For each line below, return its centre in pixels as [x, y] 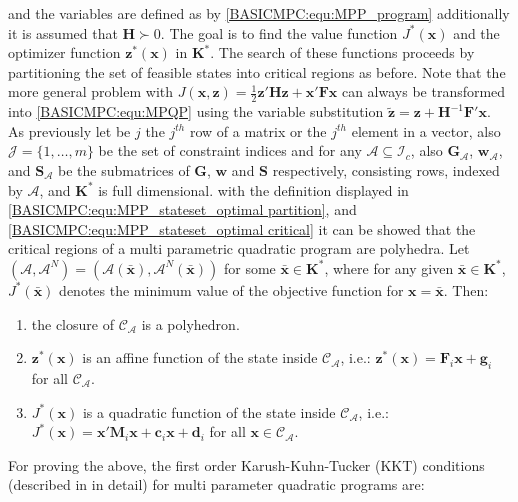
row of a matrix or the [258, 130]
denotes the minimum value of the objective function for [231, 289]
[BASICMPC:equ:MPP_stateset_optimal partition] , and [182, 209]
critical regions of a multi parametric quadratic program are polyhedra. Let [239, 248]
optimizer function [64, 52]
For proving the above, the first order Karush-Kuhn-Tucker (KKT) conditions [246, 464]
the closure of [72, 323]
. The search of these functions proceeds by [342, 52]
